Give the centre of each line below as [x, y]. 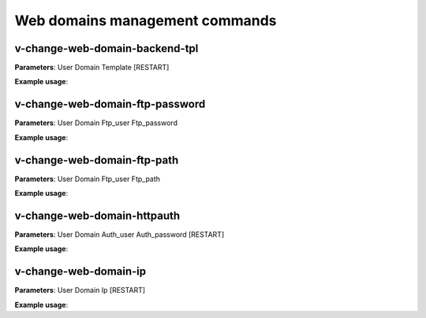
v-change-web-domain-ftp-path [97, 160]
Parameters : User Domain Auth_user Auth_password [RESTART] [120, 234]
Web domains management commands [146, 20]
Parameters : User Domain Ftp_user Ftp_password [96, 123]
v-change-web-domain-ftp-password [110, 104]
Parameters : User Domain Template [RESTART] [92, 68]
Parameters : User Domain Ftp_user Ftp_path [88, 179]
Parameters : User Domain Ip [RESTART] [80, 290]
